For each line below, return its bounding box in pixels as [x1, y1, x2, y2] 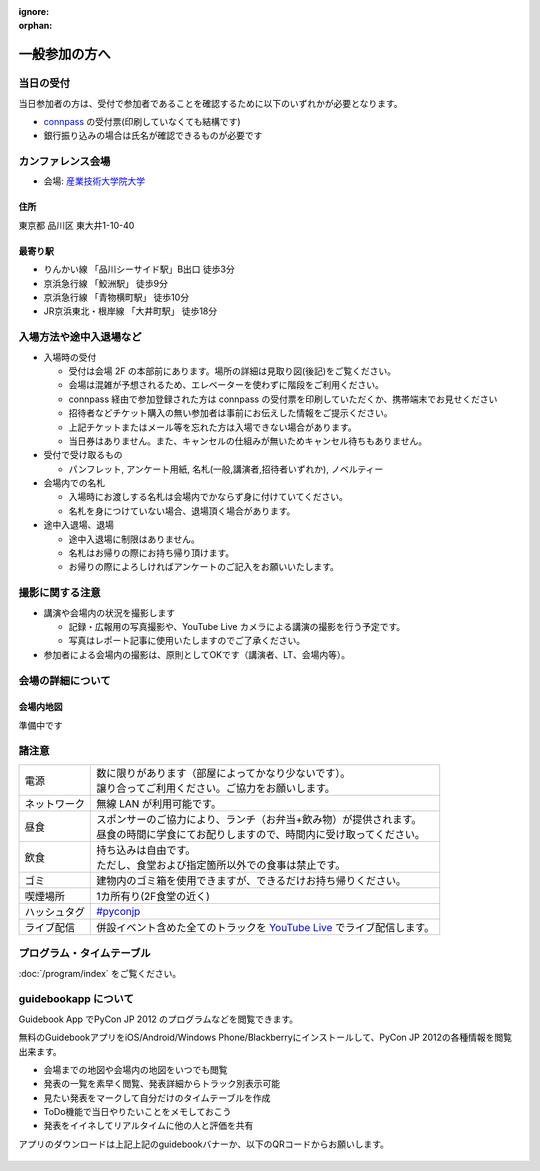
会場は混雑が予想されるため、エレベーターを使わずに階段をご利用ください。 [68, 379, 384, 391]
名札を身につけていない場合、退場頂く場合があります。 [68, 505, 296, 517]
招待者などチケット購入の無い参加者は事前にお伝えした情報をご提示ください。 [68, 407, 393, 419]
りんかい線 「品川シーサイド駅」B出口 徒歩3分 [43, 263, 235, 275]
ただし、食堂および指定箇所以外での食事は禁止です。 [96, 858, 346, 872]
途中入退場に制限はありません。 [68, 533, 200, 545]
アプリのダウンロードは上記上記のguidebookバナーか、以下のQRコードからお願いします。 [18, 1138, 390, 1150]
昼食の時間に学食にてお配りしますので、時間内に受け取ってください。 [96, 827, 425, 841]
